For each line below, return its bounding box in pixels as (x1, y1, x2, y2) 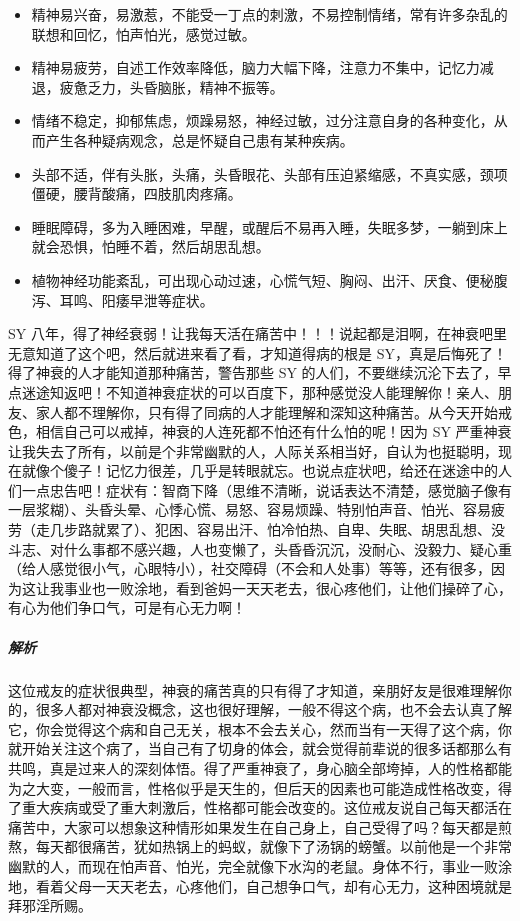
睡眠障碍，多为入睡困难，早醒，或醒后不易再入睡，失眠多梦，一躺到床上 (31, 216, 508, 237)
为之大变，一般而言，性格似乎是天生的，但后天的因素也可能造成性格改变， (8, 777, 498, 798)
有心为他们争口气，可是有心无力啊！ (8, 597, 246, 618)
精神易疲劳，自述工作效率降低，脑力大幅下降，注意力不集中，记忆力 (31, 57, 480, 78)
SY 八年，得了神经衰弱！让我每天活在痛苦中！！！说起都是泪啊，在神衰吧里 (8, 323, 507, 344)
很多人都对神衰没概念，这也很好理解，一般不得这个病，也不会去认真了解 (35, 699, 512, 720)
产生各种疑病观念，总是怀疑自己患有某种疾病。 (45, 129, 354, 150)
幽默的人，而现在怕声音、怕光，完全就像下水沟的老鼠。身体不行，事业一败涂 (8, 855, 512, 876)
